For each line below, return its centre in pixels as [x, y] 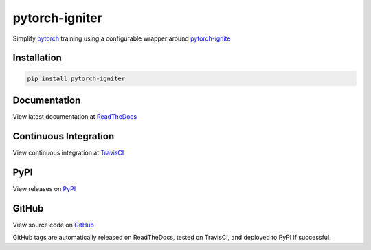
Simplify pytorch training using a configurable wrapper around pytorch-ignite [122, 38]
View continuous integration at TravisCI [68, 152]
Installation [37, 58]
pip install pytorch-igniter [76, 78]
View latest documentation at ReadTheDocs [75, 117]
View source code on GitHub [53, 225]
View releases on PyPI [44, 188]
